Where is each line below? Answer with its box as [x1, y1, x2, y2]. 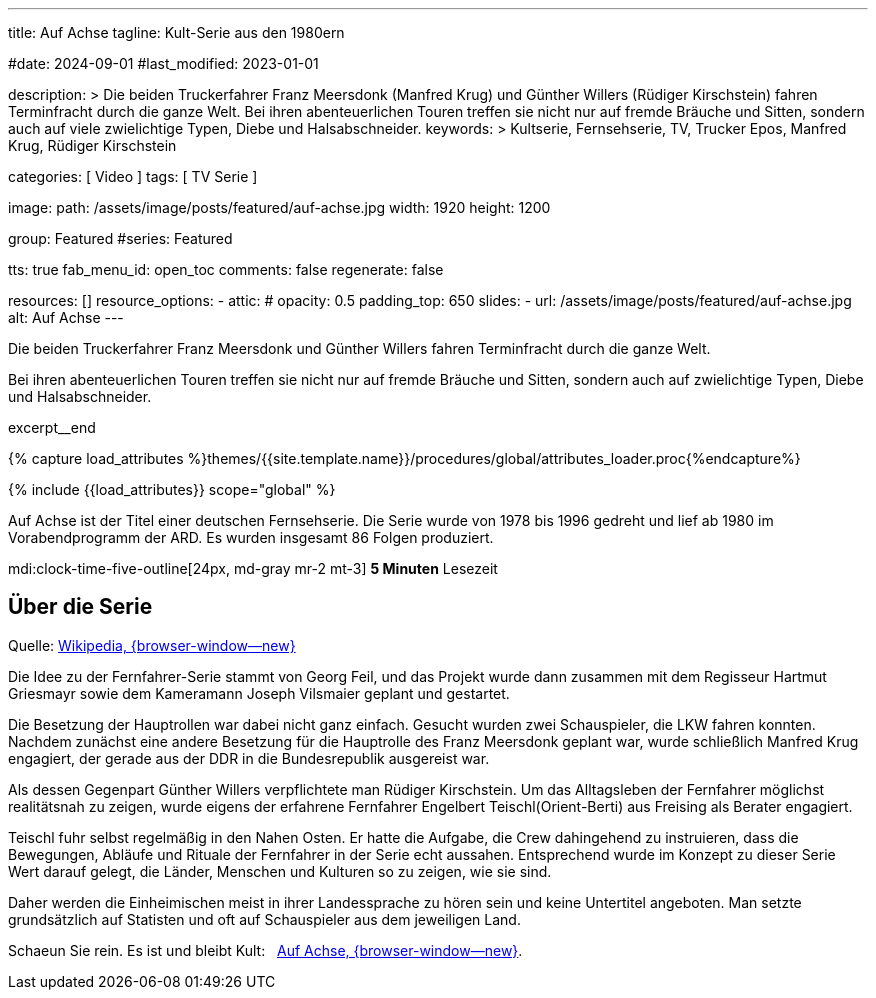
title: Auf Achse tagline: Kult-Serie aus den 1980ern [8, 24, 345, 41]
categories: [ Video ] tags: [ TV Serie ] [8, 168, 258, 185]
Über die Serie [8, 594, 153, 620]
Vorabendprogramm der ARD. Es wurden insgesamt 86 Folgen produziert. [8, 529, 494, 546]
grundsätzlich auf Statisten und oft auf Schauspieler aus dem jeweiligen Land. [8, 910, 521, 928]
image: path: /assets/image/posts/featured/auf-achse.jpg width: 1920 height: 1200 [8, 199, 551, 216]
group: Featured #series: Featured [8, 230, 233, 247]
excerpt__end [8, 419, 96, 436]
